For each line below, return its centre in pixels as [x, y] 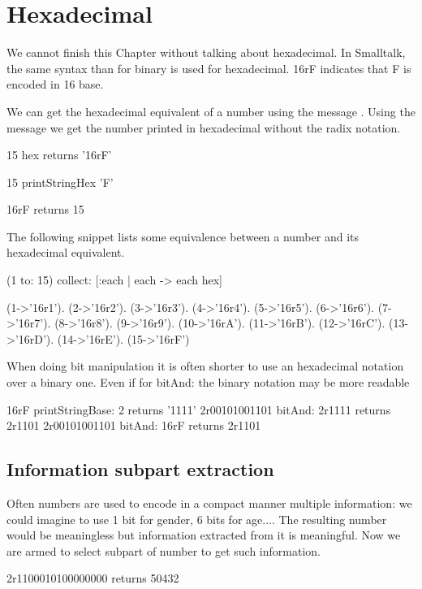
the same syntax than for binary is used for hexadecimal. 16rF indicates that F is [209, 68]
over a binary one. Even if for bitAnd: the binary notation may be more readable [208, 382]
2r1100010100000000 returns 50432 [93, 578]
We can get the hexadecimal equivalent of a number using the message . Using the [211, 111]
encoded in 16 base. [55, 84]
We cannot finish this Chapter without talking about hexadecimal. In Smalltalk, [206, 52]
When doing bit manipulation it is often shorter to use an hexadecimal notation [205, 366]
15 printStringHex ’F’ [60, 182]
